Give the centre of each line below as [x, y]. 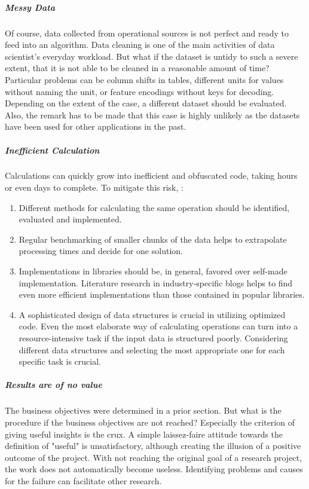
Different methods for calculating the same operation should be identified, [154, 207]
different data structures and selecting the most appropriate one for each [152, 349]
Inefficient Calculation [52, 150]
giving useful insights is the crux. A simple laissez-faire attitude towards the [144, 434]
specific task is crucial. [60, 361]
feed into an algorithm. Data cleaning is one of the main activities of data [140, 45]
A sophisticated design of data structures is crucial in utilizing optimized [152, 314]
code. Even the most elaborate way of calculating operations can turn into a [158, 326]
